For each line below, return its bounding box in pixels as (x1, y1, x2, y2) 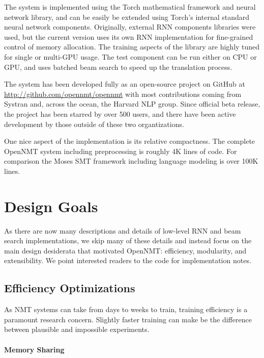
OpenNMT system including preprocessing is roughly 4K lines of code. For (4, 145, 237, 156)
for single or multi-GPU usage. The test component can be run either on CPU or (4, 51, 257, 62)
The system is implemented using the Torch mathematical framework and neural (4, 2, 256, 12)
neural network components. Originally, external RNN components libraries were (4, 21, 256, 32)
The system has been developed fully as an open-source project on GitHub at (4, 79, 245, 89)
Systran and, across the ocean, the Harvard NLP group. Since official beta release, (4, 98, 260, 109)
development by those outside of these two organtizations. (4, 118, 184, 129)
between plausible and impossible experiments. (4, 324, 150, 335)
